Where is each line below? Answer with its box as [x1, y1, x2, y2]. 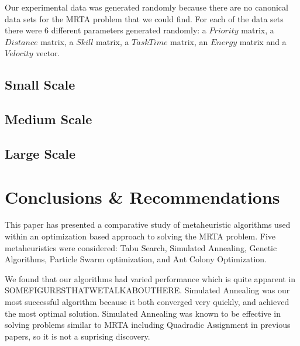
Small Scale [5, 76, 75, 94]
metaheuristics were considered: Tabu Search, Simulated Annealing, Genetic [5, 241, 277, 253]
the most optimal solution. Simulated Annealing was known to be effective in [5, 307, 281, 319]
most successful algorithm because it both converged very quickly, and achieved [5, 296, 289, 307]
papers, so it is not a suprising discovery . [5, 330, 150, 342]
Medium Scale [5, 110, 92, 128]
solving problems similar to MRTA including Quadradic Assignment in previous [5, 318, 291, 331]
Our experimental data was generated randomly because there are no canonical [5, 1, 288, 13]
